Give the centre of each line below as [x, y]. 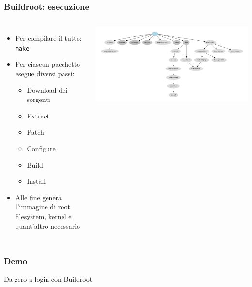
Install [36, 181]
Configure [41, 148]
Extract [38, 115]
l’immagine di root [43, 207]
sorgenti [39, 99]
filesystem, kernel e [43, 216]
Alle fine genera [39, 197]
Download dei [47, 90]
